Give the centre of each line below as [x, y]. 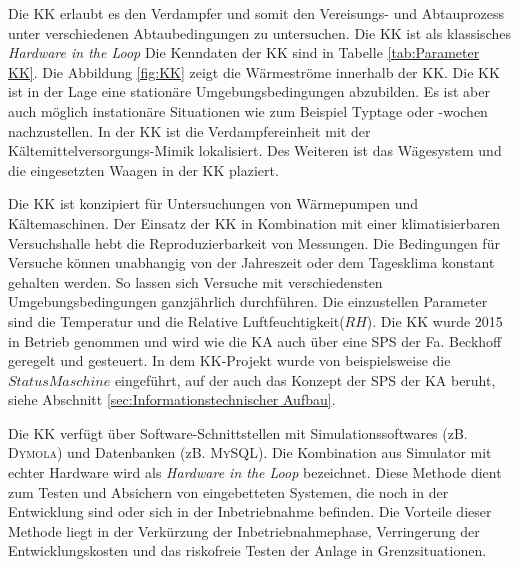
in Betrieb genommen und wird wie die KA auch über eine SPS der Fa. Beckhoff [255, 340]
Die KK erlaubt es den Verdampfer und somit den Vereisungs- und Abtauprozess [256, 13]
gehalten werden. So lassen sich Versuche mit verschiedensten [195, 281]
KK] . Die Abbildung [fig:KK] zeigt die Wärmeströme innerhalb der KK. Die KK [254, 71]
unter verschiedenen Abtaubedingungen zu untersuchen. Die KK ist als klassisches [259, 32]
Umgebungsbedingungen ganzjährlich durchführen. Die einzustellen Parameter [248, 301]
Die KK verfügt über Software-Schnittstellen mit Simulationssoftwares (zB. [238, 432]
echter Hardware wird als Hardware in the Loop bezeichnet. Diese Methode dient [255, 472]
